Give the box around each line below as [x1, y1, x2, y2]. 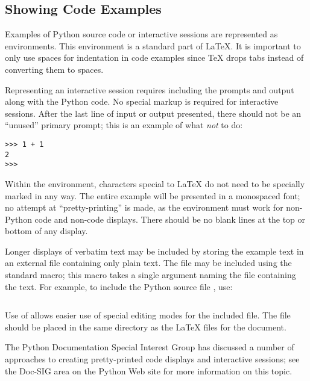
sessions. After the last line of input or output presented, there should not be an [5, 107, 302, 119]
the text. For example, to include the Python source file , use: [5, 280, 233, 293]
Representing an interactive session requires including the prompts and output [5, 83, 294, 96]
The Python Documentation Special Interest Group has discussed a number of [5, 341, 294, 353]
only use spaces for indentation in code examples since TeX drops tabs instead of [5, 51, 304, 64]
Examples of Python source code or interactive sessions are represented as [5, 28, 278, 40]
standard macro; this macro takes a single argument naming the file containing [5, 268, 296, 281]
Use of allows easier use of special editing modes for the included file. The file [5, 309, 291, 321]
